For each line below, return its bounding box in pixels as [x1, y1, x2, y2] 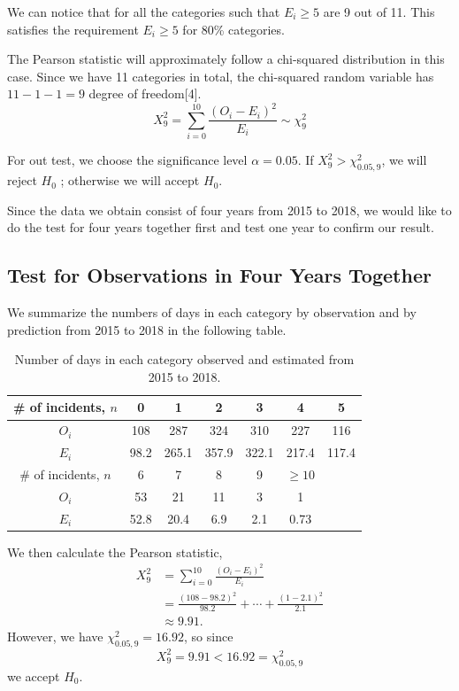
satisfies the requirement [7, 19, 139, 38]
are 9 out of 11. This [323, 3, 435, 20]
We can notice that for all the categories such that [7, 3, 280, 20]
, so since [184, 627, 233, 646]
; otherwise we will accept [60, 171, 200, 190]
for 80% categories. [182, 19, 285, 38]
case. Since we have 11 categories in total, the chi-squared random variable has [7, 66, 434, 85]
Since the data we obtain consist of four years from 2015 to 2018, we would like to [7, 200, 452, 219]
